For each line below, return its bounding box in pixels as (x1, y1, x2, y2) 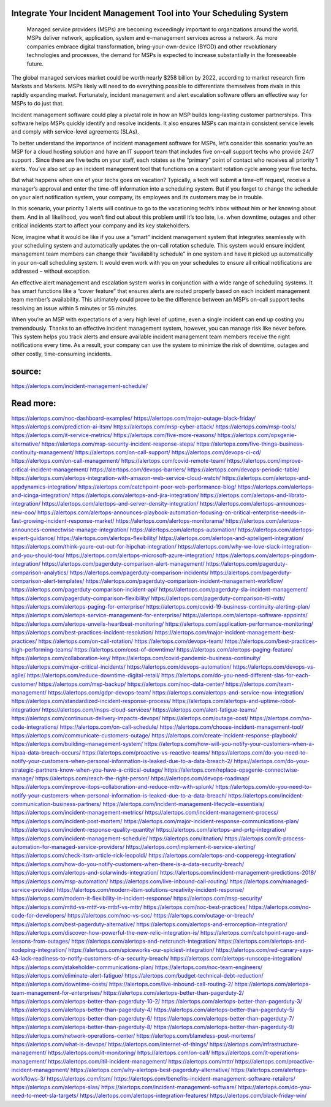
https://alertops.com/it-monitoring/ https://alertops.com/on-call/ (48, 1049, 211, 1057)
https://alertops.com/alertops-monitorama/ (115, 517, 224, 525)
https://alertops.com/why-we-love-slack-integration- (178, 543, 312, 550)
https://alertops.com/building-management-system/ (11, 740, 143, 748)
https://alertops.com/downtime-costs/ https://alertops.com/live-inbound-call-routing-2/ (11, 981, 234, 988)
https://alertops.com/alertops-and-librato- (200, 492, 307, 499)
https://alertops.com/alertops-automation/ (129, 526, 237, 533)
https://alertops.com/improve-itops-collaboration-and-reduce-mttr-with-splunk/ (11, 783, 215, 791)
